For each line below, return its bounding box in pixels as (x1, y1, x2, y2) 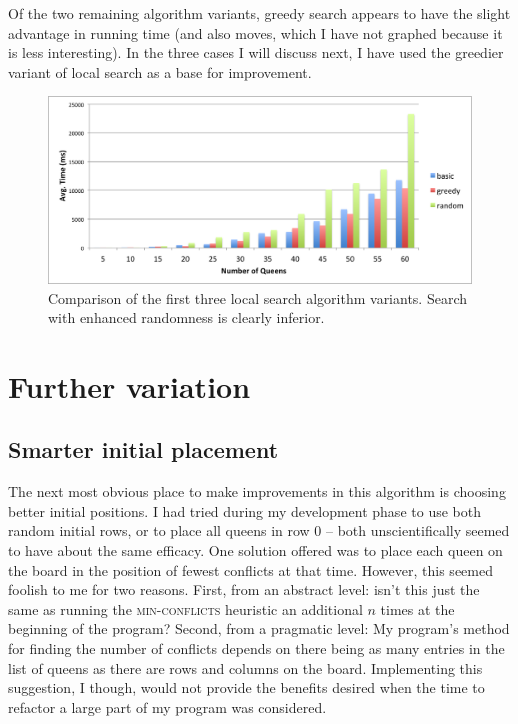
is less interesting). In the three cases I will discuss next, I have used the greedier (8, 42, 504, 63)
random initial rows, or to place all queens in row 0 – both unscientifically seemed (8, 520, 510, 541)
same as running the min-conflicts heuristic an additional (8, 598, 363, 619)
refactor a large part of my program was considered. (8, 696, 327, 717)
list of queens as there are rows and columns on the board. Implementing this (8, 657, 483, 678)
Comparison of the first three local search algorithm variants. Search (48, 287, 468, 308)
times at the (380, 598, 455, 619)
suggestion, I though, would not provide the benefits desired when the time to (8, 677, 485, 698)
